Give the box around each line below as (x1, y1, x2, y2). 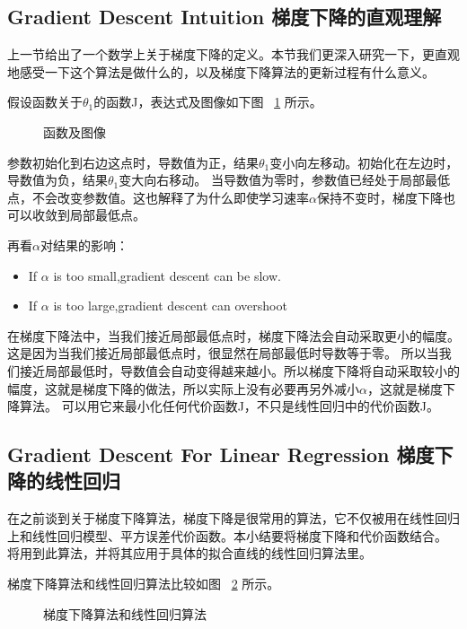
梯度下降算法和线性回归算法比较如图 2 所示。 (7, 574, 280, 593)
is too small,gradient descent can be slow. (53, 266, 281, 284)
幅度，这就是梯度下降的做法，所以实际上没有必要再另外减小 (7, 379, 359, 397)
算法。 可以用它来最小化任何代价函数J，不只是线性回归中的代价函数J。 (19, 397, 440, 415)
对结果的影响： (40, 235, 128, 254)
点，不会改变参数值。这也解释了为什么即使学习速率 (7, 188, 309, 206)
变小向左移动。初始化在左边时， (269, 153, 459, 171)
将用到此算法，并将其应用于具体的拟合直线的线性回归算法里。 (7, 544, 372, 563)
